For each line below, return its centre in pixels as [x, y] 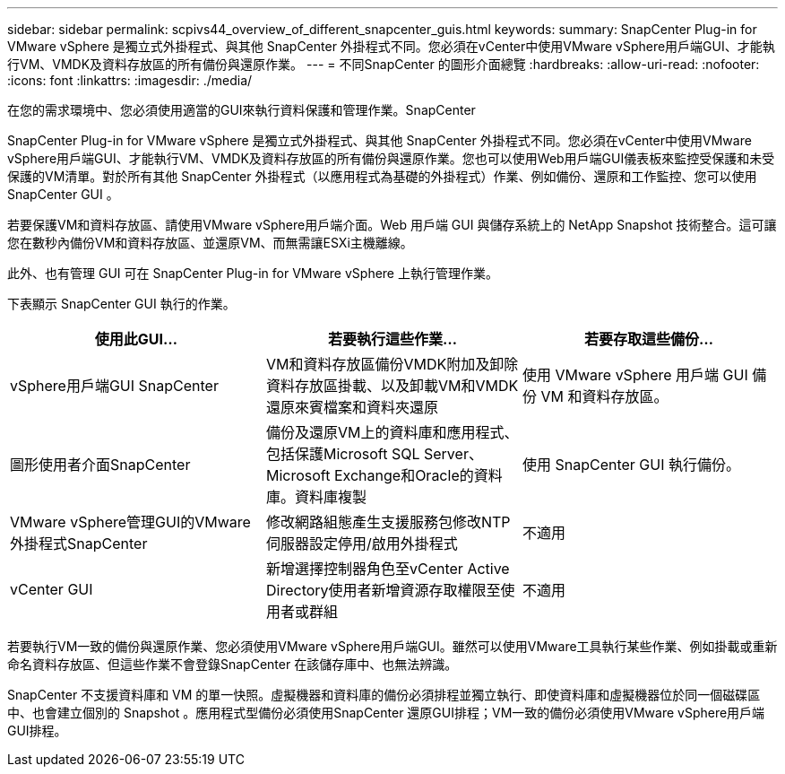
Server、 [453, 454]
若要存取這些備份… [648, 339]
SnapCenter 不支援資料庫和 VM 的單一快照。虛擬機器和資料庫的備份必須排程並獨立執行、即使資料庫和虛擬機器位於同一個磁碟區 [384, 695]
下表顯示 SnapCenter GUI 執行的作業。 [121, 304]
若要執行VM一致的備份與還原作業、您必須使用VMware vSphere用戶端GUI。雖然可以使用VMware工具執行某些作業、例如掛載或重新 [392, 646]
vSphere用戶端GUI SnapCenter [114, 386]
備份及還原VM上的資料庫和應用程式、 [392, 432]
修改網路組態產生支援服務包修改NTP [388, 522]
